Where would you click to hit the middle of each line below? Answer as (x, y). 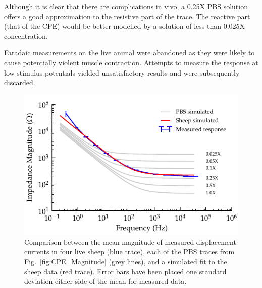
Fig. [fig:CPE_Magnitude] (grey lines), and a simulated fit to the (126, 261)
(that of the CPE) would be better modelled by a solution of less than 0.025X (125, 26)
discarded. (20, 82)
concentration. (26, 35)
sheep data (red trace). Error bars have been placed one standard (125, 271)
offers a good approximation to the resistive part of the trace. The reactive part (127, 16)
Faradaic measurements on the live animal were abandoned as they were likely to (129, 53)
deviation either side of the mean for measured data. (106, 281)
